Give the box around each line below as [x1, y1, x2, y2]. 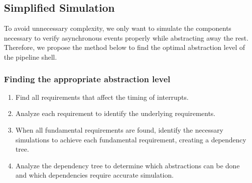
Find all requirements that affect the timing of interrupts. [15, 91, 189, 102]
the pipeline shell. [4, 51, 57, 62]
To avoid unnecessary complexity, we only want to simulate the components [4, 23, 231, 33]
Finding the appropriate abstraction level [4, 72, 171, 85]
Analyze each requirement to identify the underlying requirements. [15, 108, 216, 118]
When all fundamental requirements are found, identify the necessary [15, 124, 224, 135]
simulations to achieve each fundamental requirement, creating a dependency [15, 134, 247, 144]
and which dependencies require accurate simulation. [15, 170, 174, 180]
